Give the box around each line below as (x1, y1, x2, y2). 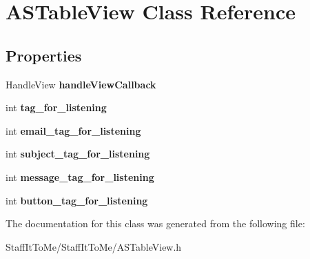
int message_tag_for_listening (6, 169, 154, 184)
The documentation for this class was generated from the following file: (6, 216, 305, 231)
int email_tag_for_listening (6, 123, 141, 137)
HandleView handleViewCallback (6, 77, 156, 91)
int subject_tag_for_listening (6, 146, 150, 161)
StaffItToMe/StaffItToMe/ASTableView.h (6, 239, 182, 253)
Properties (6, 44, 82, 66)
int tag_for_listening (6, 100, 107, 115)
